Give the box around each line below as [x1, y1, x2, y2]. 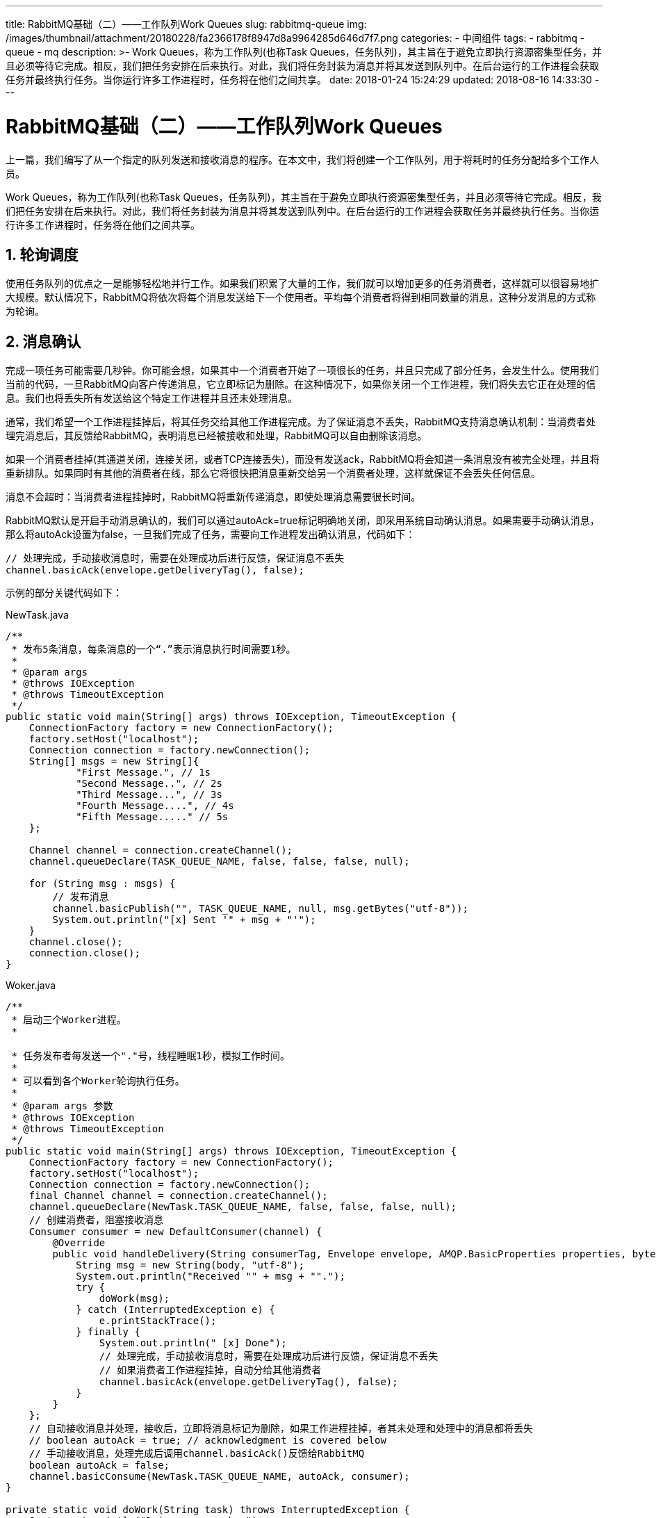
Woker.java [6, 979, 56, 992]
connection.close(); [28, 947, 140, 959]
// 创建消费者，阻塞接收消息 [28, 1214, 164, 1226]
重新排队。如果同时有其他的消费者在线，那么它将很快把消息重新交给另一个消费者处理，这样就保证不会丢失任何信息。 [6, 467, 541, 480]
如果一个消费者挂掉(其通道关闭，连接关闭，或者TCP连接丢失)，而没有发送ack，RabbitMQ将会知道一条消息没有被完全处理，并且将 [6, 453, 600, 466]
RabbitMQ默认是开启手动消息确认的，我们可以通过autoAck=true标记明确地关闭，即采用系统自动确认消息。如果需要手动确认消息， [6, 514, 600, 527]
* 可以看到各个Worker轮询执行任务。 [11, 1075, 185, 1087]
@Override [52, 1237, 106, 1249]
